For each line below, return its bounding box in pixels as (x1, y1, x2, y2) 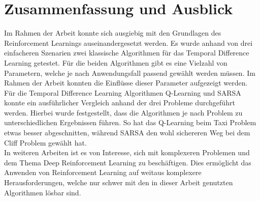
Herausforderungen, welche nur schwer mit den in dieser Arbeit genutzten (4, 177, 233, 188)
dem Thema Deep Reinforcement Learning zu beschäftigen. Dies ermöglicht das (4, 157, 251, 167)
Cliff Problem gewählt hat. (4, 137, 87, 148)
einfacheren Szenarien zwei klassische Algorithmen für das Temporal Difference (4, 47, 249, 58)
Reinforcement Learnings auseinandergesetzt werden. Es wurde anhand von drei (4, 37, 253, 48)
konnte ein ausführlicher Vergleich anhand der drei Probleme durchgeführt (4, 97, 235, 108)
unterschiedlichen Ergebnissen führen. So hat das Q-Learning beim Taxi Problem (4, 117, 256, 128)
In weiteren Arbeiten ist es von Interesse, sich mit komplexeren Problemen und (4, 147, 250, 158)
